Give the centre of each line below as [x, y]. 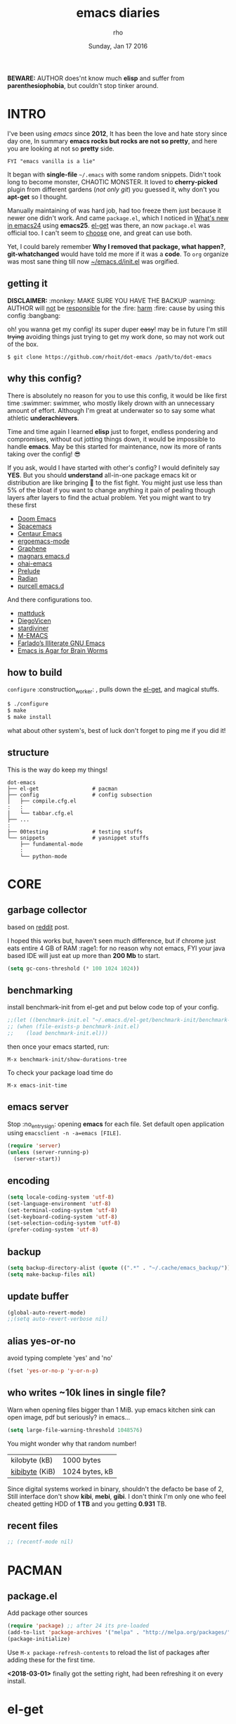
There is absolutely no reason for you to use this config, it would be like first [117, 395]
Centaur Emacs [40, 533]
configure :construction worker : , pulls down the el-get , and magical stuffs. [113, 690]
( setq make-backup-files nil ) [52, 1275]
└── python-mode [44, 856]
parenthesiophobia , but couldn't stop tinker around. [83, 85]
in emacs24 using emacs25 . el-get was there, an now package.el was [109, 225]
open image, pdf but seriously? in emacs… [69, 1417]
